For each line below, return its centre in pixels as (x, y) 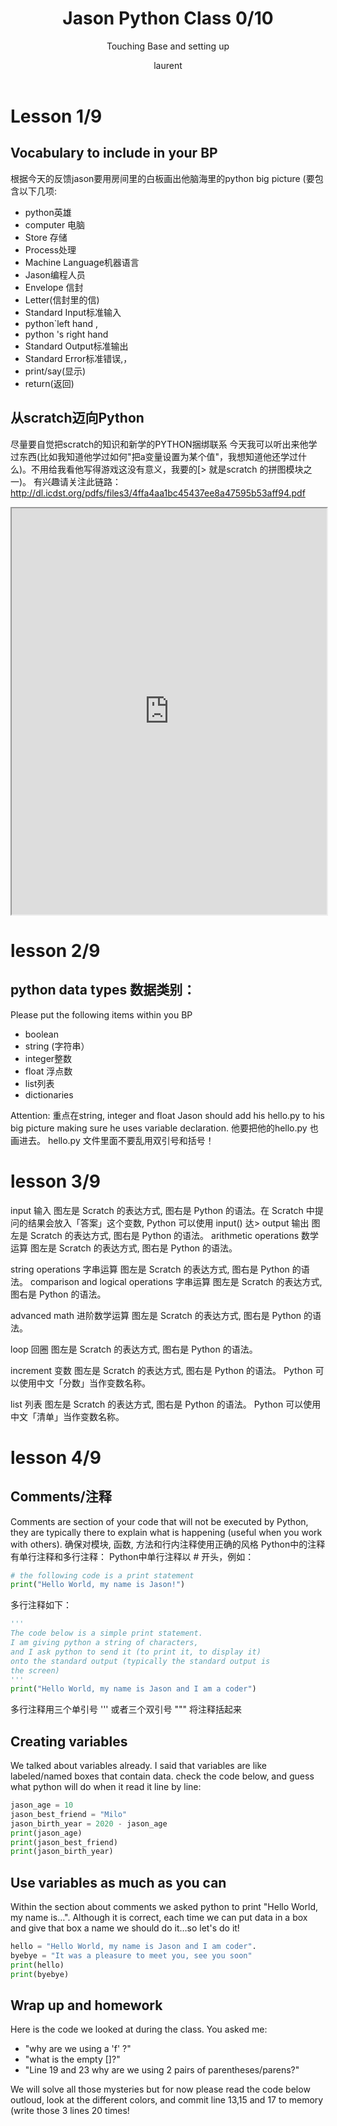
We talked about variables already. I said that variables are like (139, 1766)
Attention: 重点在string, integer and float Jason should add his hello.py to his (168, 1115)
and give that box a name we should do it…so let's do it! (125, 1928)
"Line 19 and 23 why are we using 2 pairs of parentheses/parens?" (162, 2070)
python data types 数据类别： (103, 990)
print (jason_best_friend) (64, 1842)
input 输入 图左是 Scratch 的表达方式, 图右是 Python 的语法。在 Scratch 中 (162, 1210)
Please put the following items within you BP (101, 1014)
